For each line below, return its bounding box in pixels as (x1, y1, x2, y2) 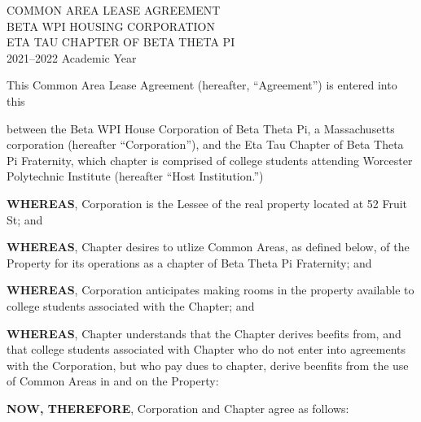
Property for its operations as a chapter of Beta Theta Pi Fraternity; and (7, 254, 372, 271)
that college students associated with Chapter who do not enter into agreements (7, 341, 406, 358)
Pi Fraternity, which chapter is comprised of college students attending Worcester (7, 151, 413, 168)
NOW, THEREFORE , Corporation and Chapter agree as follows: (7, 399, 349, 416)
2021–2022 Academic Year (7, 49, 137, 66)
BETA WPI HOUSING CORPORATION (7, 17, 216, 34)
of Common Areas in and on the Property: (7, 372, 219, 389)
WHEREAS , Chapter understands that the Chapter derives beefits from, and (7, 324, 401, 342)
